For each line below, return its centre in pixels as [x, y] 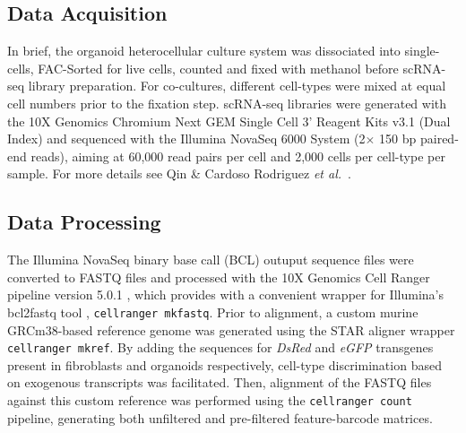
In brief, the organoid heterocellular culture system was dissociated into [204, 51]
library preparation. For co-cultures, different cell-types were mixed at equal [237, 86]
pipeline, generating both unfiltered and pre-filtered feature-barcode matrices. [220, 417]
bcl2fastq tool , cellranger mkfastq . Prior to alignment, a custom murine [213, 312]
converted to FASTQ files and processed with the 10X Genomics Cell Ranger [219, 277]
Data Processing [84, 222]
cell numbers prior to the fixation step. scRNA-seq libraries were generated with [227, 103]
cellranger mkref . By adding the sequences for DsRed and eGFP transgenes [220, 347]
